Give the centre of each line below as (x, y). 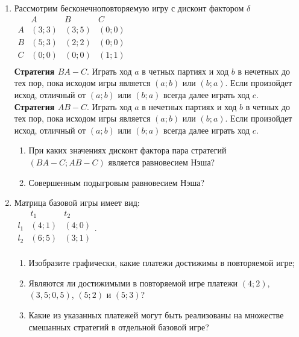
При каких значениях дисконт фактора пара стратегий (127, 150)
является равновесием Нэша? (162, 162)
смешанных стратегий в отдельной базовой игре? (119, 326)
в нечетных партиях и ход (189, 106)
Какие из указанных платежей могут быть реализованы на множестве (156, 315)
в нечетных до (264, 71)
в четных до (268, 106)
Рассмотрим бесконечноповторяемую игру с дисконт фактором (129, 8)
